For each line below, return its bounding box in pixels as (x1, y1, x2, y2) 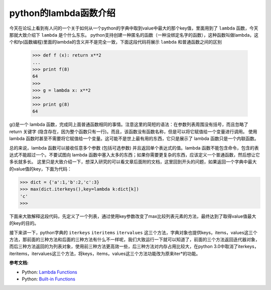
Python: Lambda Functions (22, 269, 77, 275)
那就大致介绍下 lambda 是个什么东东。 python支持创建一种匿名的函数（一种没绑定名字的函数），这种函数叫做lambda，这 (9, 32, 258, 38)
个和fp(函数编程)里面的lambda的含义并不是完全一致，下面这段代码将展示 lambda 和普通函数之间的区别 (9, 39, 222, 45)
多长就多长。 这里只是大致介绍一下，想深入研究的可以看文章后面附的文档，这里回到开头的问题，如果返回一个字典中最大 (9, 159, 257, 165)
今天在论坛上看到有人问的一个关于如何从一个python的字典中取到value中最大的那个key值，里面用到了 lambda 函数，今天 (9, 25, 258, 31)
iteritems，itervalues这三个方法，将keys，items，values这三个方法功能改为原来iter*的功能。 (9, 250, 201, 256)
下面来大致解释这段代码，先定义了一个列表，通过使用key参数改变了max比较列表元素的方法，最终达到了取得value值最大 (9, 213, 256, 219)
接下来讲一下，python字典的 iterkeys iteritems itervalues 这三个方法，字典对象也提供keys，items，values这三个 (9, 229, 258, 235)
